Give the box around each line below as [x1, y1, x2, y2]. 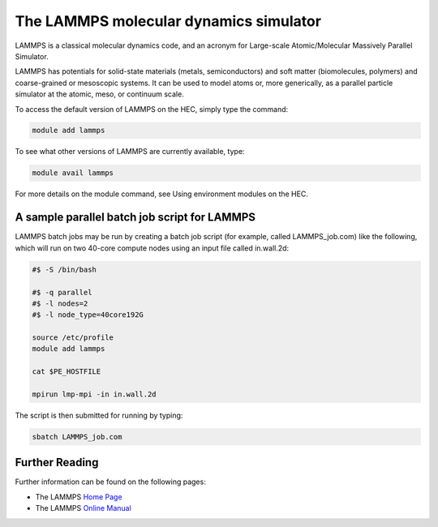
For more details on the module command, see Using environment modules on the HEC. [15, 189, 308, 199]
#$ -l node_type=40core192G [32, 311, 144, 319]
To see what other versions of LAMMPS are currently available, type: [15, 147, 245, 156]
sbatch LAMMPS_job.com [32, 432, 122, 441]
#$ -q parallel [32, 288, 92, 297]
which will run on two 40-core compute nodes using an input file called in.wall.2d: [15, 243, 290, 253]
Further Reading [15, 456, 99, 469]
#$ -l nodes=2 [32, 298, 88, 308]
